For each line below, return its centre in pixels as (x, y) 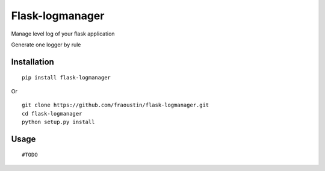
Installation (32, 62)
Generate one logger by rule (46, 45)
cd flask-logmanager (52, 113)
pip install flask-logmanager (67, 78)
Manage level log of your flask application (63, 34)
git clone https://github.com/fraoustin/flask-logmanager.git (116, 105)
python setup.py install (58, 122)
